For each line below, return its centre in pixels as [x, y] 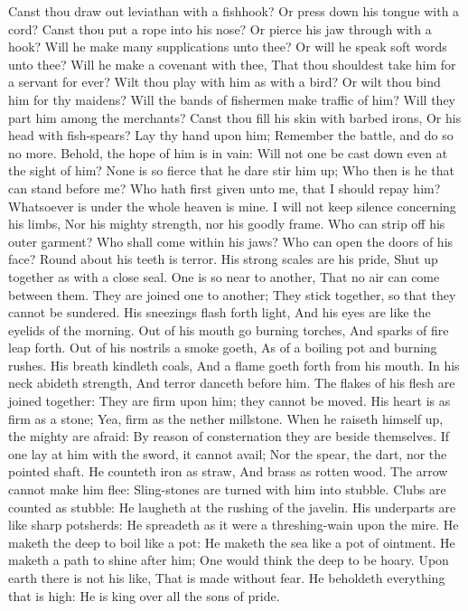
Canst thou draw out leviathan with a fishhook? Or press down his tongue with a [234, 11]
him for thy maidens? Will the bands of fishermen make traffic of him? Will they [232, 99]
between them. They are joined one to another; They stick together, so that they [232, 294]
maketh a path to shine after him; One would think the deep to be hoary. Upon [229, 560]
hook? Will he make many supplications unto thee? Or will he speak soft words [228, 47]
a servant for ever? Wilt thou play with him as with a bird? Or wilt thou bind [225, 82]
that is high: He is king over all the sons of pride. [144, 595]
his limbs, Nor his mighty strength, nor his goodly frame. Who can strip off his [227, 224]
